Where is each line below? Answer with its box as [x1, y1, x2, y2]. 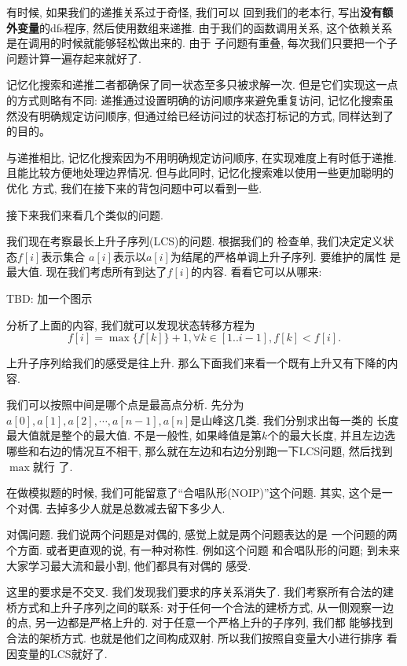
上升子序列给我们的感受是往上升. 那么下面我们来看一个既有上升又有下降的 [6, 355, 387, 371]
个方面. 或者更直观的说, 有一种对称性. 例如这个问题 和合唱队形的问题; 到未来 [6, 542, 400, 558]
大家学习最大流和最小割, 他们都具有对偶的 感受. [6, 557, 251, 573]
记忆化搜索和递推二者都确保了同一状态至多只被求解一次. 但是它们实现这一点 [6, 76, 398, 93]
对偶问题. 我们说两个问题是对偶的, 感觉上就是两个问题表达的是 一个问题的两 [6, 526, 398, 543]
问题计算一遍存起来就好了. [6, 50, 141, 66]
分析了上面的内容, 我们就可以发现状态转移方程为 [6, 316, 255, 333]
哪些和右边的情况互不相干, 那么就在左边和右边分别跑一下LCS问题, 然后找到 [6, 443, 393, 459]
